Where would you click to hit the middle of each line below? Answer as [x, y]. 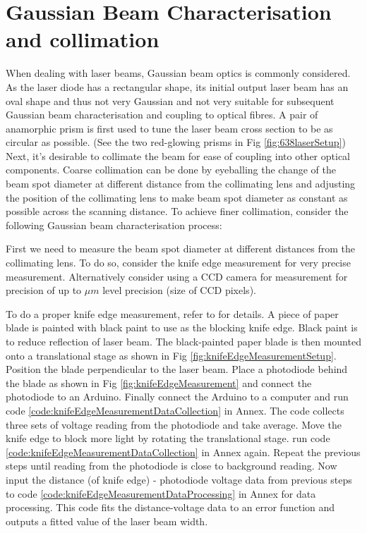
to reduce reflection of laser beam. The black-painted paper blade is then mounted [183, 341]
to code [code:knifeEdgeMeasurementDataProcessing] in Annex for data [161, 493]
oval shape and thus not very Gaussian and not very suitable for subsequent [170, 100]
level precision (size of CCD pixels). [179, 290]
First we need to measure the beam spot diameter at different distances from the [180, 249]
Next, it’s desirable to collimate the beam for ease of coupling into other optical [178, 155]
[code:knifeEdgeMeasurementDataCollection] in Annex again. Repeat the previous [183, 452]
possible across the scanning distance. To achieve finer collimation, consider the [177, 211]
